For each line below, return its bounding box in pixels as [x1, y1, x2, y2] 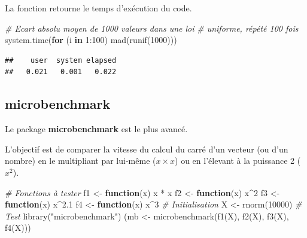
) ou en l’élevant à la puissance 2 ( [175, 154, 301, 167]
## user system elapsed [5, 56, 117, 65]
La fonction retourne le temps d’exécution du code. [5, 2, 192, 14]
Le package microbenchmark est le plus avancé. [5, 123, 188, 135]
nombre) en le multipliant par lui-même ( [5, 154, 156, 167]
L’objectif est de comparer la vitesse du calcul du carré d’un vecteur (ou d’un [5, 142, 288, 155]
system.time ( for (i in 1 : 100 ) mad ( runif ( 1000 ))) [5, 33, 177, 46]
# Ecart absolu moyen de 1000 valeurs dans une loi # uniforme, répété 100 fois [5, 22, 299, 34]
